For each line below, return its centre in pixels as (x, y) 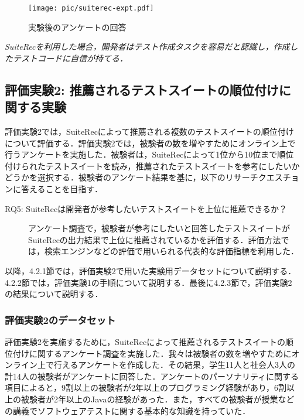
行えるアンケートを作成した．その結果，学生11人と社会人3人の (175, 365)
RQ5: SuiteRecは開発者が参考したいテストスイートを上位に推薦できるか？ (146, 208)
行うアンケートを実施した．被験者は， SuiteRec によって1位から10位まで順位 (149, 154)
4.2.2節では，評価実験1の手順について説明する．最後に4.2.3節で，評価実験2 (148, 282)
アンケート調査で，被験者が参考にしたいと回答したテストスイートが (159, 228)
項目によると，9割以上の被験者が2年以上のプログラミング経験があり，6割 (146, 387)
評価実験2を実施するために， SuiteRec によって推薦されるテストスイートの (145, 341)
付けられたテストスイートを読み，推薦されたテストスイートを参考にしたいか (152, 165)
